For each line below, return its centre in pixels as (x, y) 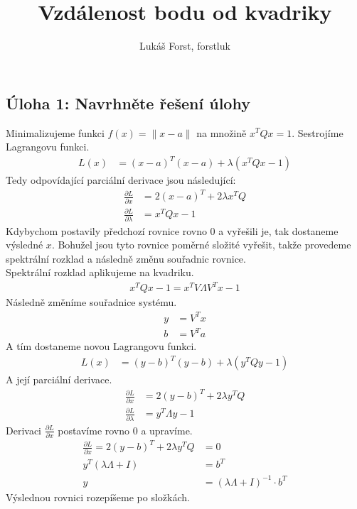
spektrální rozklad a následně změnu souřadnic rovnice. (126, 258)
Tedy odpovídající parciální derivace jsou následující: (121, 180)
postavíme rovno (94, 430)
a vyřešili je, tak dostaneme (278, 230)
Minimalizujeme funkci (55, 132)
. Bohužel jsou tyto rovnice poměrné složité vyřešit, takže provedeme (201, 245)
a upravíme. (167, 430)
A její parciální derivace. (59, 379)
